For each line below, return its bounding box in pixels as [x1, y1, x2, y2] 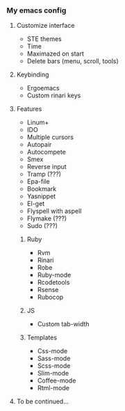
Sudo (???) [26, 222, 58, 230]
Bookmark [26, 185, 57, 193]
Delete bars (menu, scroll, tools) [26, 57, 119, 65]
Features [16, 105, 42, 113]
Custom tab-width [37, 320, 90, 328]
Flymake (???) [26, 214, 67, 223]
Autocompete [26, 148, 67, 156]
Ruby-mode [37, 271, 72, 280]
